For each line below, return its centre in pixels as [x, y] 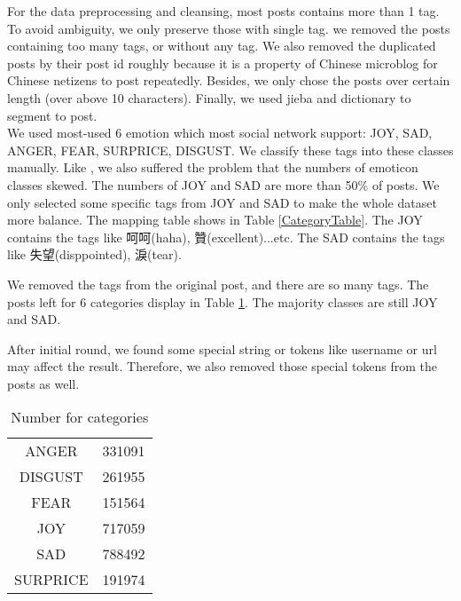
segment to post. [52, 115]
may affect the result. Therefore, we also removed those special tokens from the [223, 366]
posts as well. [43, 383]
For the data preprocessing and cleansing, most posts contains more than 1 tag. [223, 11]
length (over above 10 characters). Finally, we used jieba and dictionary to [209, 97]
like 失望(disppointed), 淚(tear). [94, 254]
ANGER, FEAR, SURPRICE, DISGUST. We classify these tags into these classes [230, 150]
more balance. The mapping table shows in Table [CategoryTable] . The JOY [215, 220]
